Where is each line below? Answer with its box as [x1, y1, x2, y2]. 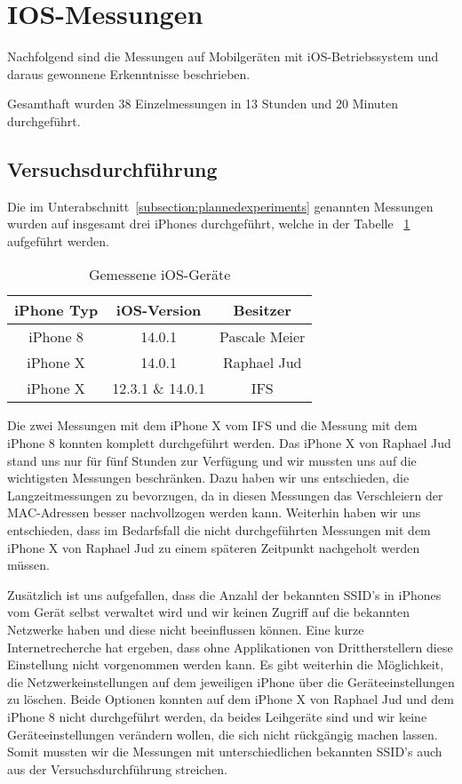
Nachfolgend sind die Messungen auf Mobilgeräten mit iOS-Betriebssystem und [7, 47, 439, 66]
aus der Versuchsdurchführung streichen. [7, 759, 227, 778]
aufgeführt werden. [7, 231, 109, 250]
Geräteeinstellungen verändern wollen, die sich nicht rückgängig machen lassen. [7, 724, 438, 743]
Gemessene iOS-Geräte [88, 264, 231, 285]
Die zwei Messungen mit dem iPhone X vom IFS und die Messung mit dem [7, 416, 418, 435]
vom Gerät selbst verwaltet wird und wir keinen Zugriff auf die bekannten [7, 603, 410, 621]
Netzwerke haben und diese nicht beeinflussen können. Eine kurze [7, 620, 364, 639]
